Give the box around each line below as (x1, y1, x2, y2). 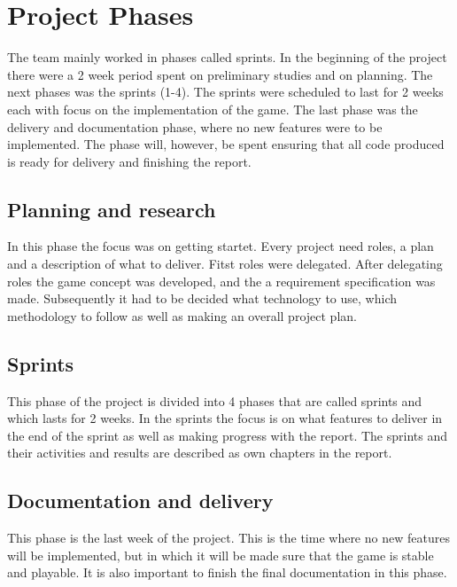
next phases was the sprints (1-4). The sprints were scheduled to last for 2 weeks (7, 82, 444, 101)
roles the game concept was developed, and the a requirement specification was (7, 271, 436, 290)
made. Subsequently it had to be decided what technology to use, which (7, 289, 397, 308)
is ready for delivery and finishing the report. (7, 152, 252, 170)
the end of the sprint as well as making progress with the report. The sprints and (7, 426, 447, 444)
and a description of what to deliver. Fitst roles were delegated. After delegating (7, 254, 443, 273)
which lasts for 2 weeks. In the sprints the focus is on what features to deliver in (7, 409, 443, 427)
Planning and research (7, 195, 216, 223)
